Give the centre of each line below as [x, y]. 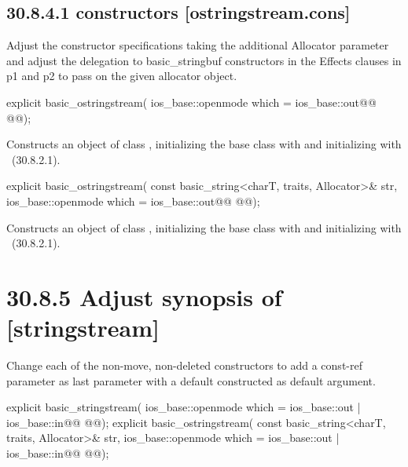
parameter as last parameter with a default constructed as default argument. [191, 380]
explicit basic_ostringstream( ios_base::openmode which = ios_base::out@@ [191, 102]
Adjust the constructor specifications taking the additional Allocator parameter [198, 45]
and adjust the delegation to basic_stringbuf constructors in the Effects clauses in [204, 60]
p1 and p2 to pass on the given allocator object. [122, 76]
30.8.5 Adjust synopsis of [144, 296]
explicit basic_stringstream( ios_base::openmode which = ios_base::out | [184, 407]
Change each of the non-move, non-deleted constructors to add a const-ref [184, 365]
